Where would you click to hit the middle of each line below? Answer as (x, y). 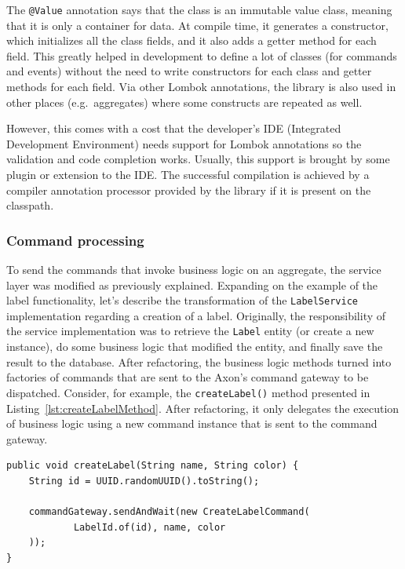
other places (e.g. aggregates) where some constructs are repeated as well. (184, 102)
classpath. (30, 205)
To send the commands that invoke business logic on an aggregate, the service (194, 269)
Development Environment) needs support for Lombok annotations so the (184, 143)
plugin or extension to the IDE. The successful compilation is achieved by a (188, 174)
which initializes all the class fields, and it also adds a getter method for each (192, 40)
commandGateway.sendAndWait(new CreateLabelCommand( (169, 512)
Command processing (75, 240)
